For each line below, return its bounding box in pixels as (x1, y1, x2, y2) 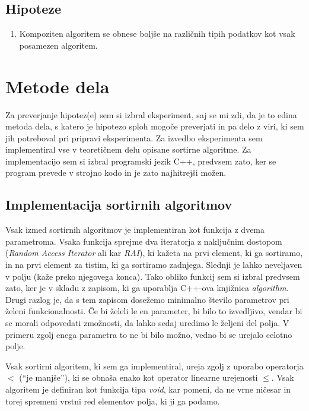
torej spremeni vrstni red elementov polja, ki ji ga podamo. (5, 394, 220, 407)
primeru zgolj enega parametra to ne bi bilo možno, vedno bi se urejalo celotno (5, 328, 292, 340)
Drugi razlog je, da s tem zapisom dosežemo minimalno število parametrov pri (5, 293, 289, 305)
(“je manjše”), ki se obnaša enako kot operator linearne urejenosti (19, 371, 258, 384)
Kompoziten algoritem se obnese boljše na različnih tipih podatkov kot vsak (19, 27, 295, 40)
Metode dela (5, 74, 110, 98)
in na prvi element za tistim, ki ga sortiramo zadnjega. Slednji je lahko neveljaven (5, 258, 302, 271)
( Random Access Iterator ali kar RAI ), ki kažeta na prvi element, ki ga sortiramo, (5, 246, 303, 259)
